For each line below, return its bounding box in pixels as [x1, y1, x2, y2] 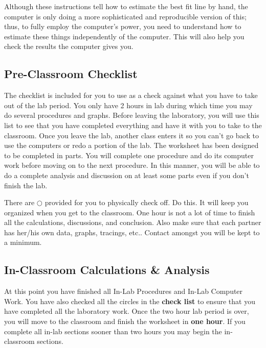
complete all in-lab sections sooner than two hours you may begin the [4, 326, 222, 336]
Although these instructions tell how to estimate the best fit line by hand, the [4, 1, 248, 11]
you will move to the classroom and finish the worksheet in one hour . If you [4, 316, 246, 327]
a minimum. [4, 237, 42, 247]
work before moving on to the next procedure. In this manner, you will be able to [4, 160, 260, 170]
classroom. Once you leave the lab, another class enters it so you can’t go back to [4, 130, 259, 140]
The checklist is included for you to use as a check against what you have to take [4, 90, 258, 101]
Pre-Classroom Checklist [4, 66, 138, 82]
